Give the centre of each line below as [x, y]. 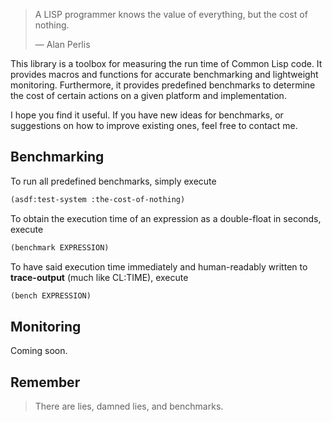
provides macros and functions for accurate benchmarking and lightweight [164, 74]
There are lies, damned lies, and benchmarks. [129, 406]
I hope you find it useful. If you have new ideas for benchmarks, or [147, 115]
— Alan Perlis [62, 44]
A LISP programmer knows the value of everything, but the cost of [171, 14]
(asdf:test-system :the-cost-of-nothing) [98, 199]
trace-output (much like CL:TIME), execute [99, 277]
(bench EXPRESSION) [51, 295]
